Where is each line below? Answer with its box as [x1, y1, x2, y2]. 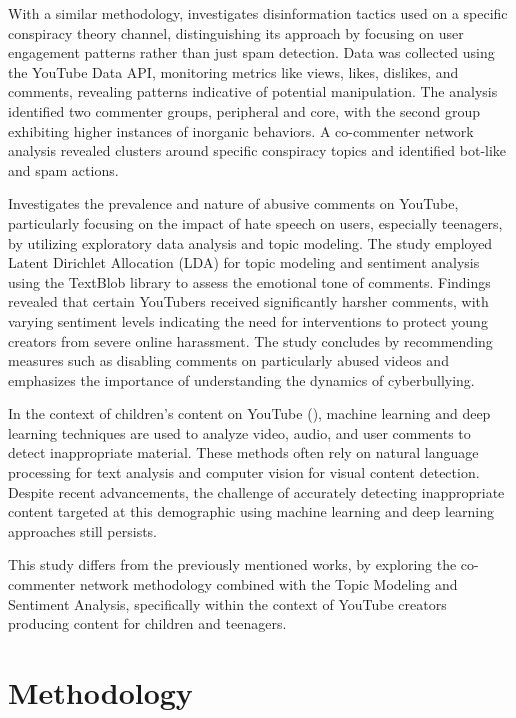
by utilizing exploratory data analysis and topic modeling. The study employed [8, 232, 493, 253]
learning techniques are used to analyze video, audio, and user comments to [8, 422, 471, 443]
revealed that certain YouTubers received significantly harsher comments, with [8, 291, 489, 312]
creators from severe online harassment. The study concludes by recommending [8, 330, 493, 351]
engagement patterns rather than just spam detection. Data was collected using [8, 42, 495, 63]
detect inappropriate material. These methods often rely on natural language [8, 442, 479, 463]
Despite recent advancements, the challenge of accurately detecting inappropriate [8, 481, 505, 502]
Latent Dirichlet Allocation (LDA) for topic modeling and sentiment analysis [8, 252, 480, 273]
